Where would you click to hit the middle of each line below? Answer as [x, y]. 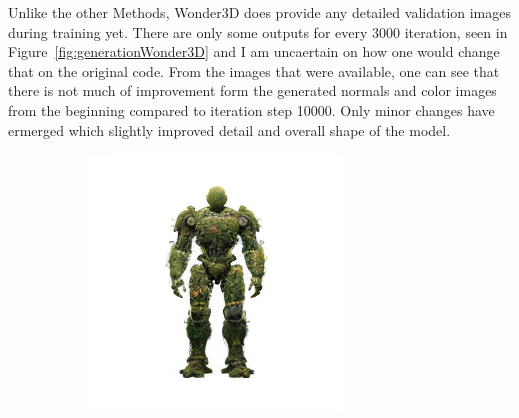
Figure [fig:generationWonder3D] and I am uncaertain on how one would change [254, 51]
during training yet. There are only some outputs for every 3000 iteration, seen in [258, 31]
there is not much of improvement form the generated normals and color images [252, 90]
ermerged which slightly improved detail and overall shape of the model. [229, 129]
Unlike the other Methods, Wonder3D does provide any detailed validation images [260, 12]
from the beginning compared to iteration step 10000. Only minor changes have [251, 109]
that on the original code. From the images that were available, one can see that [254, 70]
